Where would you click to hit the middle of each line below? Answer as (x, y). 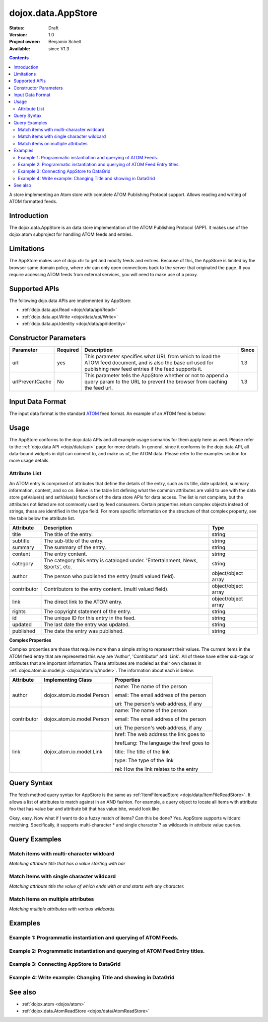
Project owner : (25, 42)
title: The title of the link (142, 751)
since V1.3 (59, 49)
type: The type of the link (144, 760)
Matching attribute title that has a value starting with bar (67, 864)
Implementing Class (68, 680)
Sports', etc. (58, 566)
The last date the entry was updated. (87, 624)
